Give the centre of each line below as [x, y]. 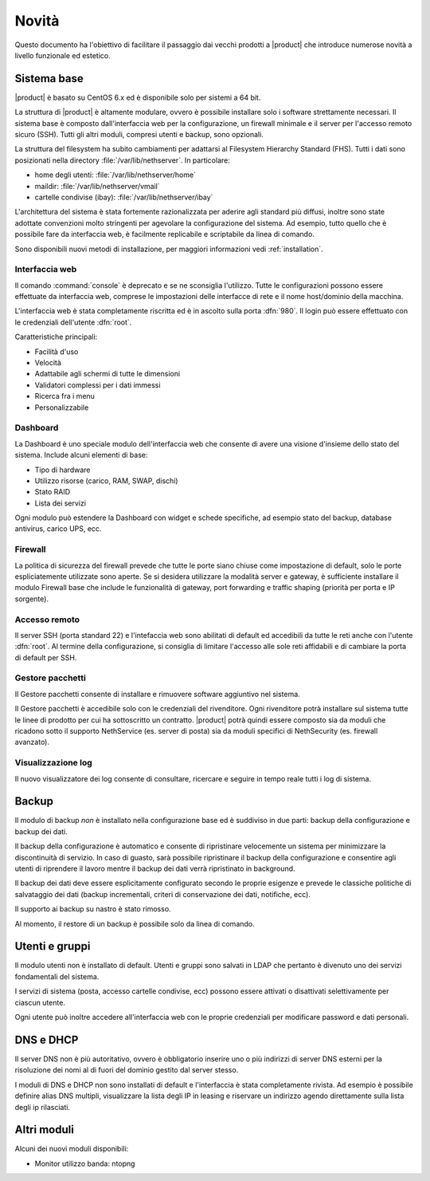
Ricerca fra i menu [65, 396]
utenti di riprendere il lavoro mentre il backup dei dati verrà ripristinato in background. [155, 868]
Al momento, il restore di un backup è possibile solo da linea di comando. [135, 923]
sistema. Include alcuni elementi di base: [81, 455]
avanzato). [32, 742]
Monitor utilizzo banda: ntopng [85, 1163]
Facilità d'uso [57, 352]
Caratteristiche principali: [56, 337]
